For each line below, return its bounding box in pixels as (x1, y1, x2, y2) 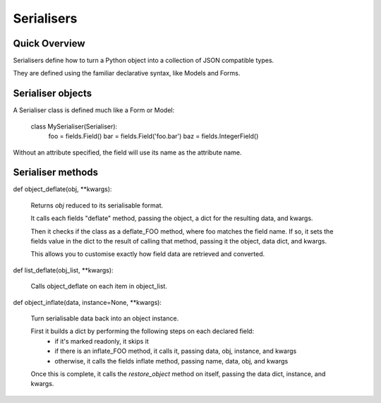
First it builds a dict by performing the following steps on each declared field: (30, 327, 254, 335)
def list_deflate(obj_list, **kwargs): (13, 265, 114, 275)
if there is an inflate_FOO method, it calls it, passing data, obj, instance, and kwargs (54, 347, 297, 356)
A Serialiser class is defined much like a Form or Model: (13, 106, 175, 114)
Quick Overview (13, 37, 85, 49)
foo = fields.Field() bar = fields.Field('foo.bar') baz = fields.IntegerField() (48, 132, 259, 140)
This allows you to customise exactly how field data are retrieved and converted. (30, 250, 265, 258)
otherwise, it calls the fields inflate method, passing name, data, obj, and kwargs (54, 356, 289, 365)
